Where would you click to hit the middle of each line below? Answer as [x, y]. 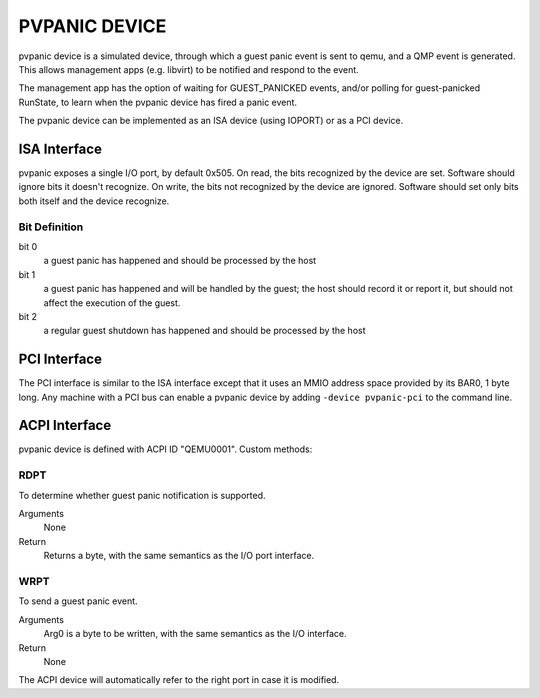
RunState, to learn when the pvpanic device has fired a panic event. [158, 102]
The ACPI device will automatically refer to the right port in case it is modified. [179, 680]
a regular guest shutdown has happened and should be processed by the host [204, 331]
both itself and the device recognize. [94, 201]
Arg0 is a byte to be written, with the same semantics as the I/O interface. [195, 634]
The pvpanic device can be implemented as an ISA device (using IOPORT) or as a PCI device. [211, 121]
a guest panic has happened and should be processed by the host [180, 261]
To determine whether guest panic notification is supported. [142, 495]
